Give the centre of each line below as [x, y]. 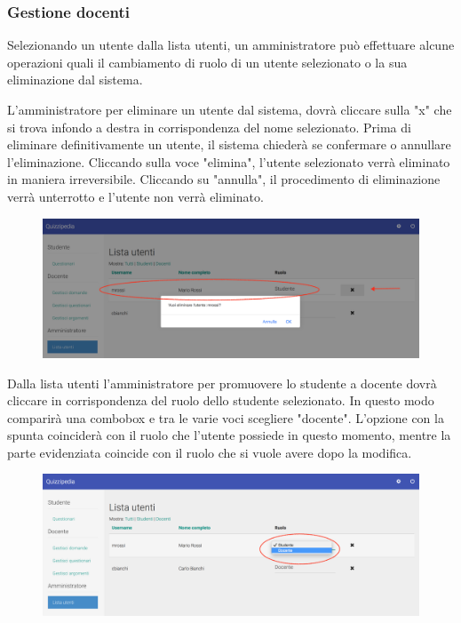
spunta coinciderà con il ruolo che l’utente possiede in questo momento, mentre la [229, 435]
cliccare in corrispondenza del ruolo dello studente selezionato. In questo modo [221, 400]
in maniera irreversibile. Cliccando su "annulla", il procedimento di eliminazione [224, 179]
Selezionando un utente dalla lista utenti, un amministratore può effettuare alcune [231, 45]
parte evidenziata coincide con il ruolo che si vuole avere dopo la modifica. [210, 452]
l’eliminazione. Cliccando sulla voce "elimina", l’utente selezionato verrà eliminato [229, 161]
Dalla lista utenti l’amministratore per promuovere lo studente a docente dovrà [222, 383]
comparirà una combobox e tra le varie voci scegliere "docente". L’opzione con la [226, 417]
